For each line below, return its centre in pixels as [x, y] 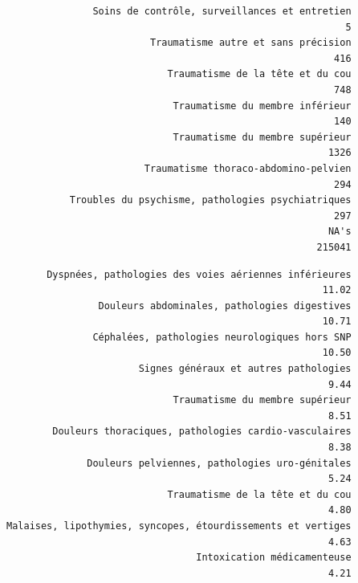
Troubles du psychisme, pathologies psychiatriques [210, 200]
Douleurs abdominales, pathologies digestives [225, 306]
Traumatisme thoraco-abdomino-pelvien [248, 168]
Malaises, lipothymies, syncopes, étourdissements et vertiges [179, 526]
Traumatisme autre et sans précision [250, 43]
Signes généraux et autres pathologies [245, 369]
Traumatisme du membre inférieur [262, 106]
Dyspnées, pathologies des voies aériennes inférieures [199, 274]
